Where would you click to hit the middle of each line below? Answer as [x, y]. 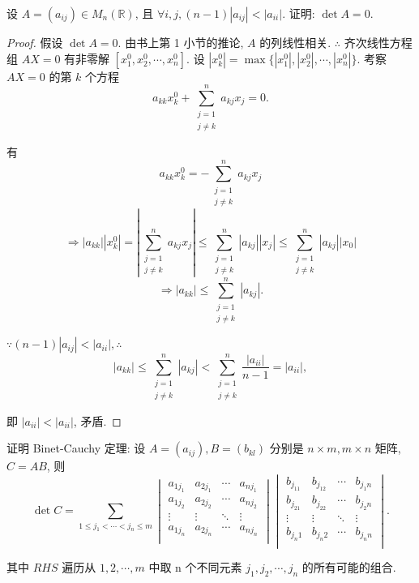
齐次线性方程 [378, 42]
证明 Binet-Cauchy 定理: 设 [76, 448]
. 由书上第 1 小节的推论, [181, 42]
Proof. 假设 [35, 42]
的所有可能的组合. [349, 567]
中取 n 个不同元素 [195, 567]
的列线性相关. [295, 42]
